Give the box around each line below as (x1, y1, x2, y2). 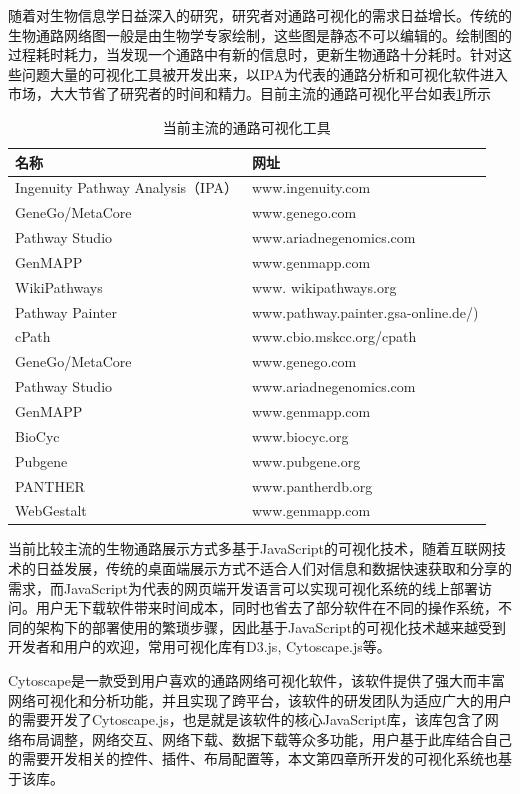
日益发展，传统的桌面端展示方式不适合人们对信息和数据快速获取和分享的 (35, 558, 512, 579)
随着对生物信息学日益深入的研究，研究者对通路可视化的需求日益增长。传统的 (8, 5, 512, 25)
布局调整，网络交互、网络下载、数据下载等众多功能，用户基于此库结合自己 (21, 728, 512, 749)
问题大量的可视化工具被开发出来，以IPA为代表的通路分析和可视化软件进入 (21, 63, 508, 84)
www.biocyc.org (252, 425, 349, 446)
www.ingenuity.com (252, 177, 371, 198)
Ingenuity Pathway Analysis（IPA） (15, 177, 239, 198)
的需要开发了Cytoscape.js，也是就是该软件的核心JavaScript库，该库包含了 (8, 709, 485, 730)
